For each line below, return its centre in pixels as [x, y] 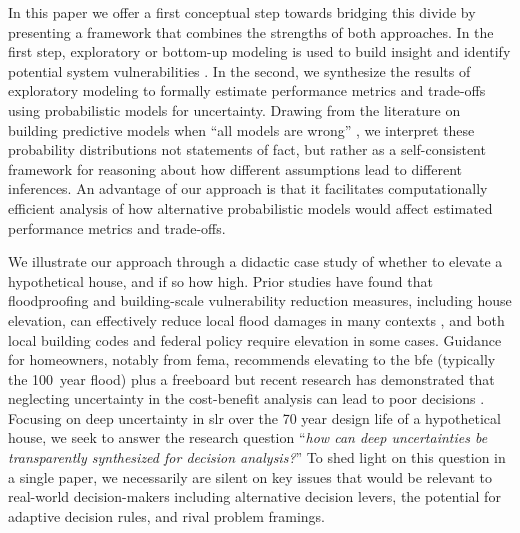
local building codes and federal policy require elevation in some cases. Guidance [255, 339]
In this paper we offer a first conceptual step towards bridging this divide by [242, 12]
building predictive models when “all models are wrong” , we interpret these [241, 129]
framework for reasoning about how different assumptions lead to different [235, 168]
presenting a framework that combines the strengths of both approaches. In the [251, 31]
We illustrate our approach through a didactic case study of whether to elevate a [255, 261]
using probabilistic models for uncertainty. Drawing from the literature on [234, 109]
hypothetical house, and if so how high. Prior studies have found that [220, 280]
